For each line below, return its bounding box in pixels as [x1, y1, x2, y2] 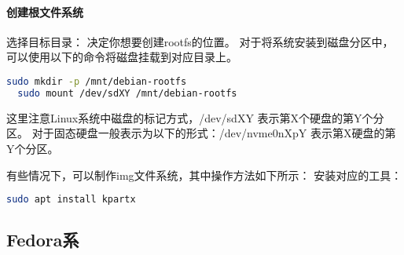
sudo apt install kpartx [6, 194, 136, 206]
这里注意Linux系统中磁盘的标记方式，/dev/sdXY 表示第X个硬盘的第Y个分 [6, 109, 384, 126]
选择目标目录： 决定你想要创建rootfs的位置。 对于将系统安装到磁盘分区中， [6, 33, 394, 49]
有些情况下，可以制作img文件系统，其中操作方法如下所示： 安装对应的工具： [6, 166, 402, 183]
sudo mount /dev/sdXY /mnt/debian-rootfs [17, 87, 237, 99]
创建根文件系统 [6, 3, 83, 20]
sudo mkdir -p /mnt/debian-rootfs [6, 75, 187, 87]
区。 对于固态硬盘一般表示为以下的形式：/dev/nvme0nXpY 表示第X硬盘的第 [6, 125, 396, 141]
